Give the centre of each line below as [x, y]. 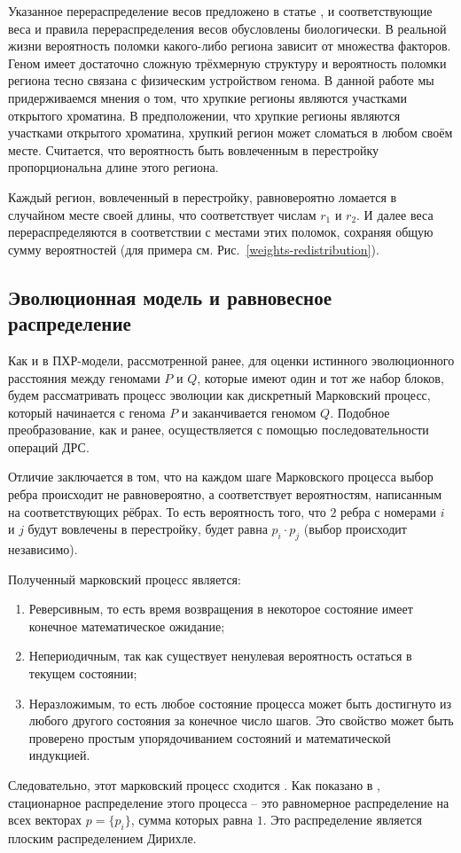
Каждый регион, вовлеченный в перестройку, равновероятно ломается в [203, 196]
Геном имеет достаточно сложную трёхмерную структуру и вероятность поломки [227, 63]
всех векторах [45, 820]
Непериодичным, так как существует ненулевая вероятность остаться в [220, 656]
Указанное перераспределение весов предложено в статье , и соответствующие [220, 11]
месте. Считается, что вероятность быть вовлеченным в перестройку [194, 149]
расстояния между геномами [84, 377]
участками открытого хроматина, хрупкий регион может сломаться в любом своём [230, 133]
